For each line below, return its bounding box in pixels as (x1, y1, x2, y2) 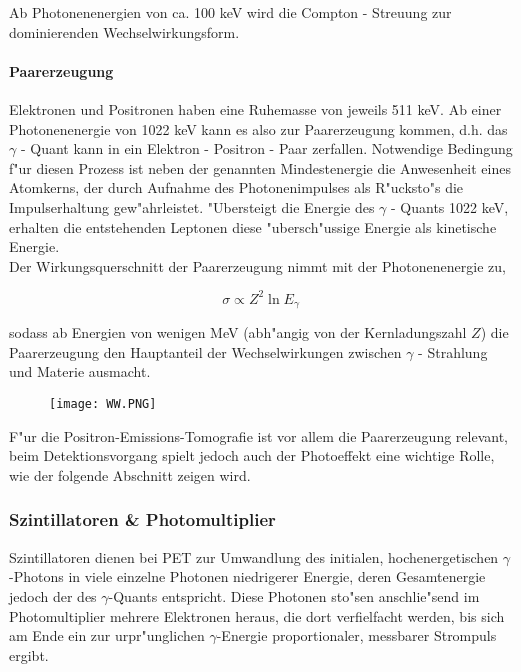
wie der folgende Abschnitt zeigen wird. (9, 464, 251, 485)
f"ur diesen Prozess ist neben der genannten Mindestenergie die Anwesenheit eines (9, 157, 511, 178)
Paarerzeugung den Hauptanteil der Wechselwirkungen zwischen (9, 341, 402, 362)
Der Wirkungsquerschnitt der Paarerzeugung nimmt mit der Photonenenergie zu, (9, 255, 506, 276)
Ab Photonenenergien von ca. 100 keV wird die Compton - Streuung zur (9, 2, 452, 22)
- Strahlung (418, 341, 488, 362)
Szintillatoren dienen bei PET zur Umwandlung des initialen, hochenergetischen (9, 546, 499, 567)
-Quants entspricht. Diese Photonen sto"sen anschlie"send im (108, 585, 480, 606)
